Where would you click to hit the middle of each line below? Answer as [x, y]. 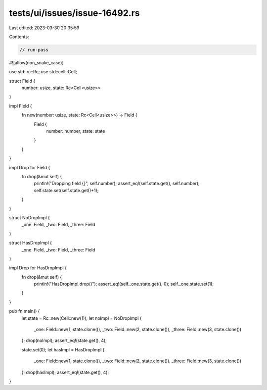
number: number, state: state [76, 131]
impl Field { [21, 106]
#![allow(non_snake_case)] [36, 62]
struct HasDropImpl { [30, 243]
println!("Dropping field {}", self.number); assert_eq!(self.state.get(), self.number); [117, 184]
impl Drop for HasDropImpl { [38, 268]
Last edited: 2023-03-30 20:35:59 [44, 28]
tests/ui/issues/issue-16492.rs [75, 13]
